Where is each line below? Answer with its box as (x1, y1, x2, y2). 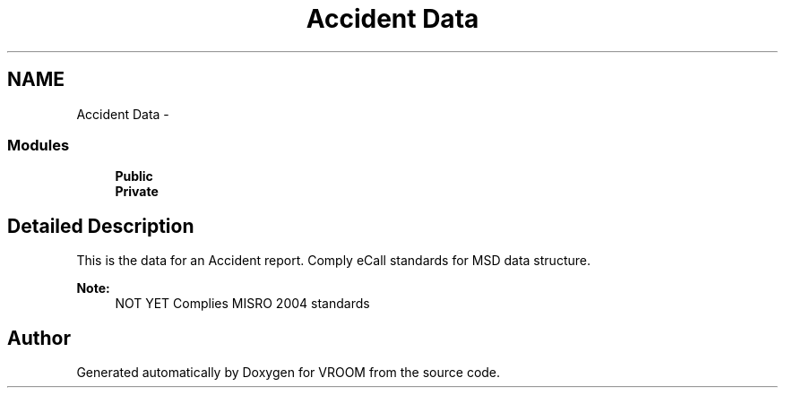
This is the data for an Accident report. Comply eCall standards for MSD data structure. (76, 253, 591, 269)
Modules (7, 135, 70, 154)
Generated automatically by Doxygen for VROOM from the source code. (76, 365, 501, 381)
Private (115, 184, 159, 200)
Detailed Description (7, 214, 194, 237)
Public (115, 168, 153, 185)
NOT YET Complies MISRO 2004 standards (115, 296, 370, 312)
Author (7, 326, 71, 349)
